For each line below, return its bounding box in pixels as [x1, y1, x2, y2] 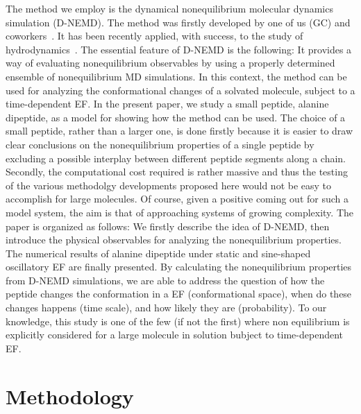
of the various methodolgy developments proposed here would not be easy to [6, 178, 332, 192]
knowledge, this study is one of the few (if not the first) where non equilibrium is [6, 313, 350, 328]
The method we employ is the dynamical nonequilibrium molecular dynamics [6, 1, 333, 15]
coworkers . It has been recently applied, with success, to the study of [6, 28, 303, 43]
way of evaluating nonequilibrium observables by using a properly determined [6, 55, 335, 70]
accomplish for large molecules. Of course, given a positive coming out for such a [6, 191, 349, 206]
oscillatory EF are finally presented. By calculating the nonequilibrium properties [6, 259, 352, 274]
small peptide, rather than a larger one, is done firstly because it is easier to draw [6, 123, 353, 138]
